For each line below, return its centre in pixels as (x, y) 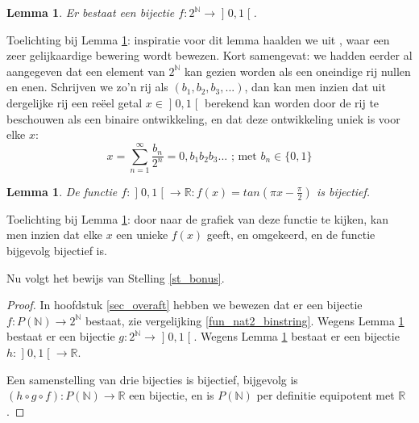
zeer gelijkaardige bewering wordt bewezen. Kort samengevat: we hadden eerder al (209, 55)
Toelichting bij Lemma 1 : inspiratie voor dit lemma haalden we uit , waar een (198, 39)
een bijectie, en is (172, 395)
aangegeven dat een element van (86, 71)
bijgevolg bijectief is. (57, 251)
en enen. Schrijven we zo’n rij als (87, 87)
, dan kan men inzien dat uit (315, 87)
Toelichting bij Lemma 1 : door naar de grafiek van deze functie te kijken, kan (197, 218)
